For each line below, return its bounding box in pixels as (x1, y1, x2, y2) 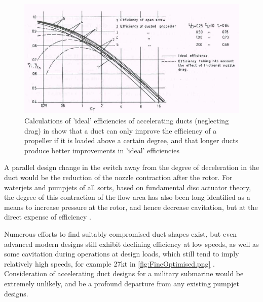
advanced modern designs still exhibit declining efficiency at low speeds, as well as (4, 238, 259, 249)
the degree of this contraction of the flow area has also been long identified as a (4, 192, 250, 202)
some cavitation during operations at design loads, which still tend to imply (4, 248, 239, 259)
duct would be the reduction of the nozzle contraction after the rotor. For (4, 172, 233, 183)
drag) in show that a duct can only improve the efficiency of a (24, 125, 217, 136)
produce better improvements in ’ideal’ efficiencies (24, 145, 179, 155)
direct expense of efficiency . (4, 211, 91, 222)
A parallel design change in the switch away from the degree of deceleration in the (4, 162, 259, 172)
